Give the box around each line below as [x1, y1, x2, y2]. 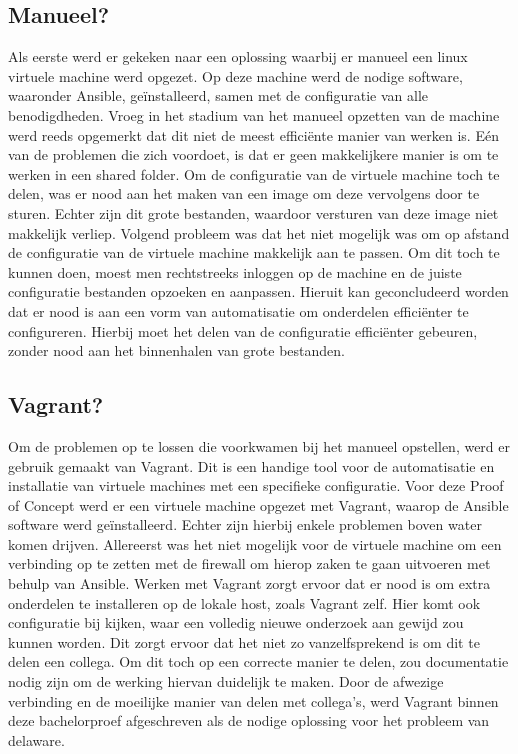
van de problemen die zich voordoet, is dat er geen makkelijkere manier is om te [8, 144, 499, 165]
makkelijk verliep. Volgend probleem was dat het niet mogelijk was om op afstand [8, 222, 510, 243]
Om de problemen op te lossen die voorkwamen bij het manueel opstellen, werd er [8, 435, 511, 456]
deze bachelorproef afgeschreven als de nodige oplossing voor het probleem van [8, 710, 490, 731]
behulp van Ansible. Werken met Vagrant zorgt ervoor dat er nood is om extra [8, 573, 491, 594]
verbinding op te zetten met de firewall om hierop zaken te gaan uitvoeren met [8, 553, 491, 574]
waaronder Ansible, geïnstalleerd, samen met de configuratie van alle [8, 85, 428, 106]
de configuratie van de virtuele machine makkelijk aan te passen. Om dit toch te [8, 242, 500, 263]
